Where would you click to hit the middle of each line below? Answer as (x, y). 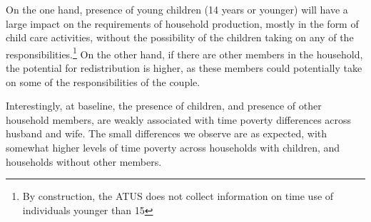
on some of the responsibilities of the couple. (103, 81)
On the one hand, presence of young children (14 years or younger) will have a (177, 9)
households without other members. (84, 161)
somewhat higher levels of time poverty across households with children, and (173, 147)
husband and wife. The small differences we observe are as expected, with (167, 133)
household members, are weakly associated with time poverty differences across (179, 119)
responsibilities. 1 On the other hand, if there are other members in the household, (184, 53)
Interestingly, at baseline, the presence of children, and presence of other (164, 106)
